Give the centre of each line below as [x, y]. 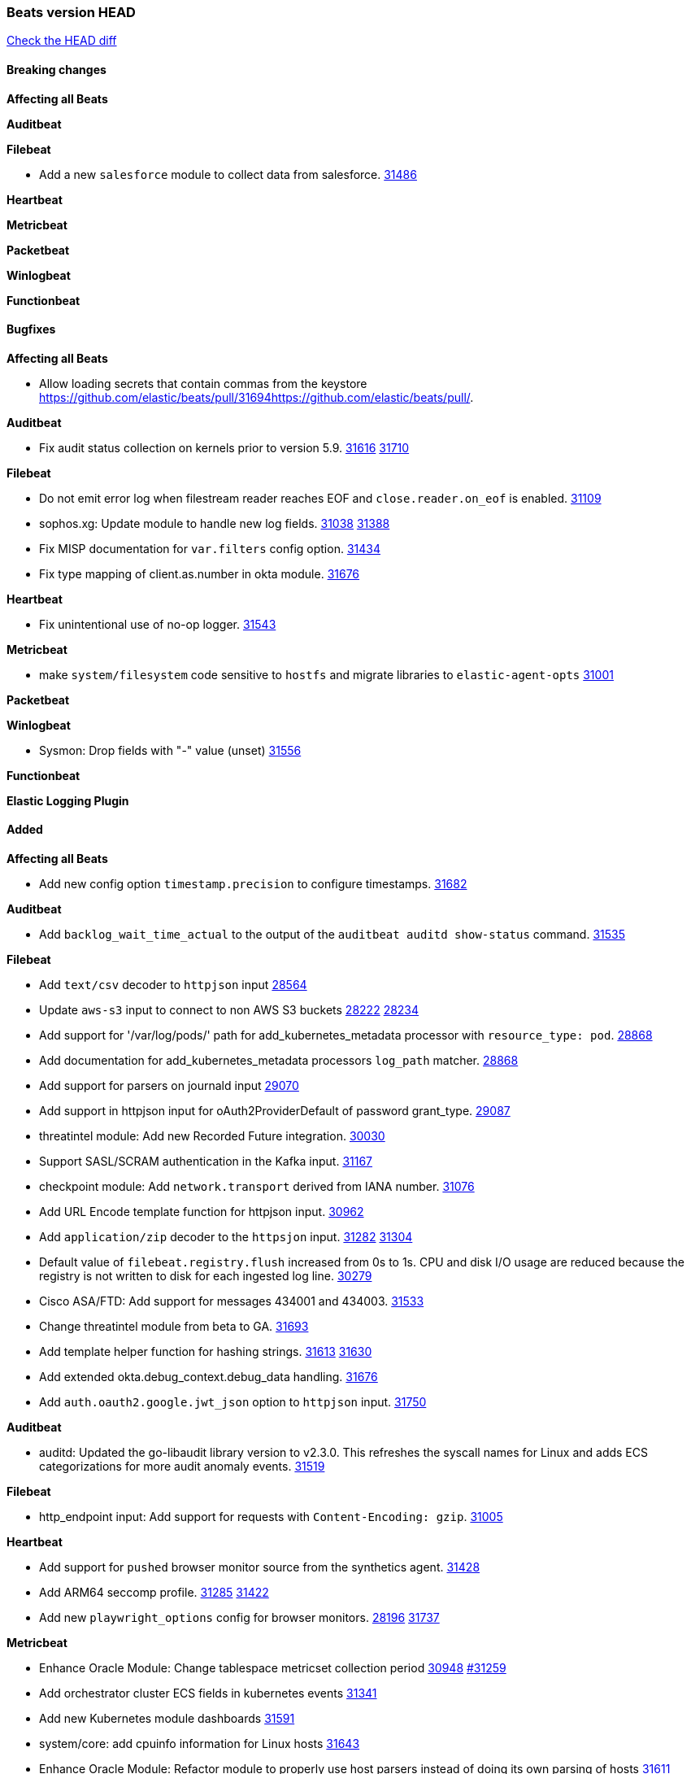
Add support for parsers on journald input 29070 [169, 1086]
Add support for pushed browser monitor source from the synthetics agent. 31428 [260, 1567]
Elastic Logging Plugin [68, 800]
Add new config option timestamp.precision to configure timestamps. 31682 [253, 884]
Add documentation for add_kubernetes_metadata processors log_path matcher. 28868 [279, 1061]
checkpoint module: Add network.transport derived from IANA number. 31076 [257, 1187]
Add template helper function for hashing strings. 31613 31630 [206, 1352]
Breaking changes [56, 69]
